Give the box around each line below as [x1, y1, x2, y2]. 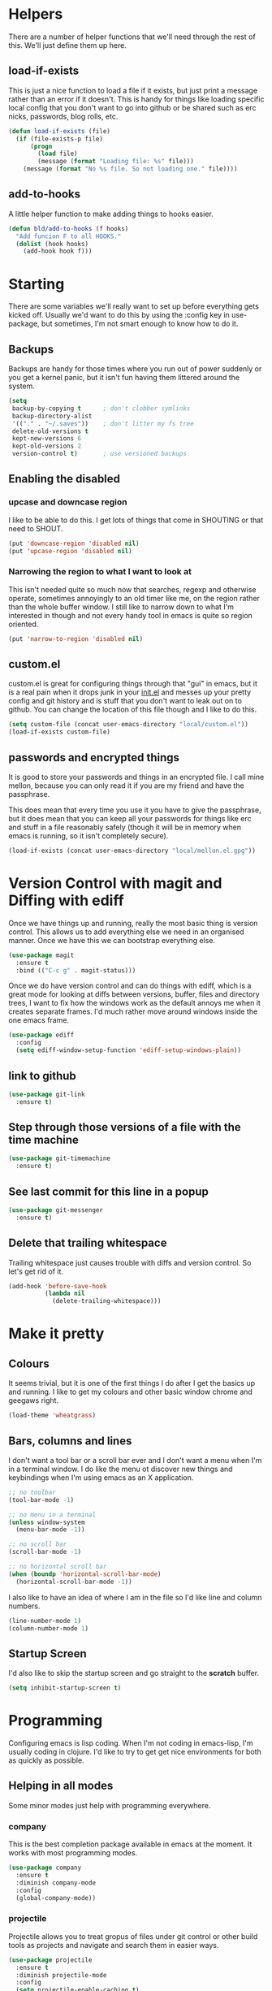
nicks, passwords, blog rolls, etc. [8, 111, 119, 121]
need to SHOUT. [8, 523, 63, 533]
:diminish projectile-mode [15, 1971, 107, 1979]
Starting [8, 275, 65, 293]
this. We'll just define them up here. [8, 40, 127, 50]
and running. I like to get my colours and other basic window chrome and [8, 1387, 253, 1397]
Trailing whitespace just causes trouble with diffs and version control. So [8, 1257, 252, 1267]
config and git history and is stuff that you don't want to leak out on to [8, 696, 242, 706]
